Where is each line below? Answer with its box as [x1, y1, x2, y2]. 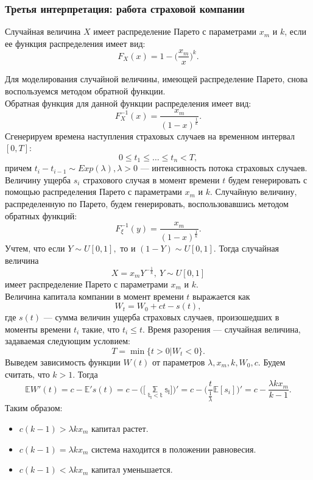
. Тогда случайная [213, 242, 280, 255]
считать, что [5, 367, 50, 380]
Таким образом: [5, 401, 63, 414]
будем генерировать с [228, 173, 308, 186]
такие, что [82, 322, 120, 335]
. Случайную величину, [210, 185, 297, 198]
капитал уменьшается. [91, 463, 173, 476]
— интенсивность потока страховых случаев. [140, 161, 308, 174]
